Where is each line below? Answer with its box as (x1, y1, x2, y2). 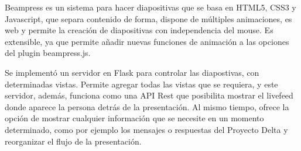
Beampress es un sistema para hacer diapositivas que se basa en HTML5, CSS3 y (5, 1, 296, 13)
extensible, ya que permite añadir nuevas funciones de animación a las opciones (5, 35, 289, 47)
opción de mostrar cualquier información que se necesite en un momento (5, 112, 264, 124)
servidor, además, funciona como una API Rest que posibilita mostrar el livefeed (5, 89, 293, 101)
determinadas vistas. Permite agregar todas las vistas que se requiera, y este (5, 78, 278, 90)
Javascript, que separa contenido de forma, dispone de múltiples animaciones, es (5, 12, 292, 24)
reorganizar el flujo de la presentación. (5, 135, 142, 147)
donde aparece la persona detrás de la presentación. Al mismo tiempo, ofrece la (5, 100, 289, 113)
